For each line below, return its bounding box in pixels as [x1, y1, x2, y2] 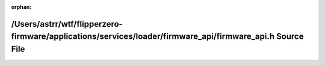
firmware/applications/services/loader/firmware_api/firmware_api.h [11, 32, 275, 42]
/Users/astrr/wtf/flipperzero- [11, 18, 123, 29]
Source [276, 32, 304, 42]
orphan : [11, 4, 32, 10]
